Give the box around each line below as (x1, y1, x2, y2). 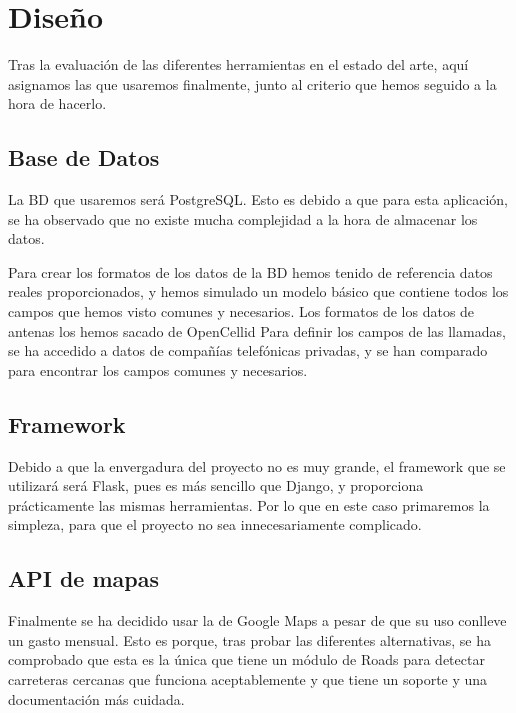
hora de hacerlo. (8, 93, 107, 114)
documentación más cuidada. (8, 688, 185, 709)
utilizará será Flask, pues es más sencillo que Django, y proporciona (8, 475, 424, 496)
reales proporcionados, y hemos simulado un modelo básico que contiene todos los (8, 281, 509, 302)
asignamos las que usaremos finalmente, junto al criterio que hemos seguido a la (8, 73, 497, 94)
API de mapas (8, 563, 160, 594)
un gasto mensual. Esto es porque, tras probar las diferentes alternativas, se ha (8, 629, 491, 650)
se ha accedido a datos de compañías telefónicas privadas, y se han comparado (8, 340, 488, 361)
